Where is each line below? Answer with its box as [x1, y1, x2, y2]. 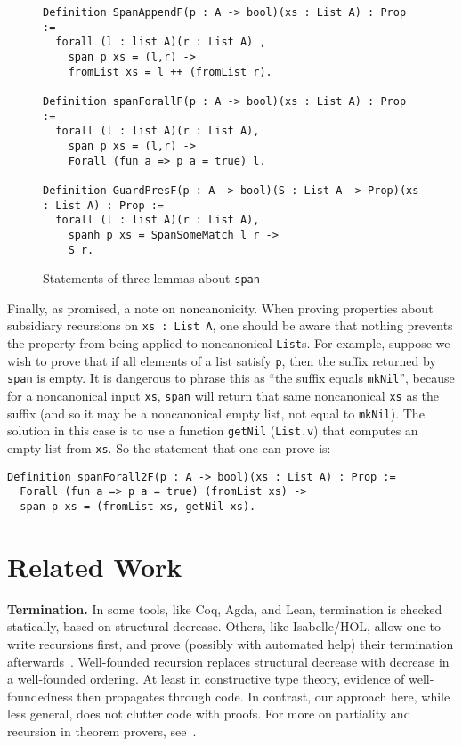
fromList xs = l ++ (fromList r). [68, 65, 272, 78]
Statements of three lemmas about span [43, 269, 260, 288]
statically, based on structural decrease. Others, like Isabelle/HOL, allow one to [7, 617, 441, 636]
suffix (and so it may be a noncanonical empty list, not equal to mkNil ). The [7, 403, 425, 422]
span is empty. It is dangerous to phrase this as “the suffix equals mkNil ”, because [7, 369, 455, 387]
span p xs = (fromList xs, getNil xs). [20, 499, 256, 513]
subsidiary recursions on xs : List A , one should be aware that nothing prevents [7, 316, 453, 335]
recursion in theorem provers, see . [7, 721, 197, 740]
